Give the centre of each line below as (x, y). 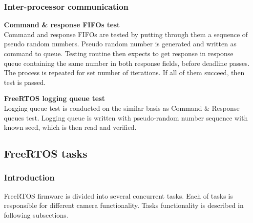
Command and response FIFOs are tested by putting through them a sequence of (126, 34)
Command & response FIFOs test (62, 25)
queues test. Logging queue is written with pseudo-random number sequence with (126, 117)
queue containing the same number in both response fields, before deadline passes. (127, 63)
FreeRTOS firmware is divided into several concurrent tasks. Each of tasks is (118, 195)
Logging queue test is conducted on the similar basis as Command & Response (122, 108)
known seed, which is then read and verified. (70, 127)
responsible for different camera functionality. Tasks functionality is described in (124, 205)
